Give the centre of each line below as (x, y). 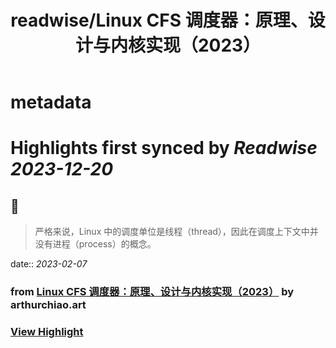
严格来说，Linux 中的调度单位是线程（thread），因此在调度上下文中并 (176, 232)
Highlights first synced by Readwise (164, 148)
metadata (51, 102)
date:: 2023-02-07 (49, 264)
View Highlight (47, 332)
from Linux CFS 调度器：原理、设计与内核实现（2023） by (152, 292)
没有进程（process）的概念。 (95, 244)
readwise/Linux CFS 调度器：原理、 (159, 20)
